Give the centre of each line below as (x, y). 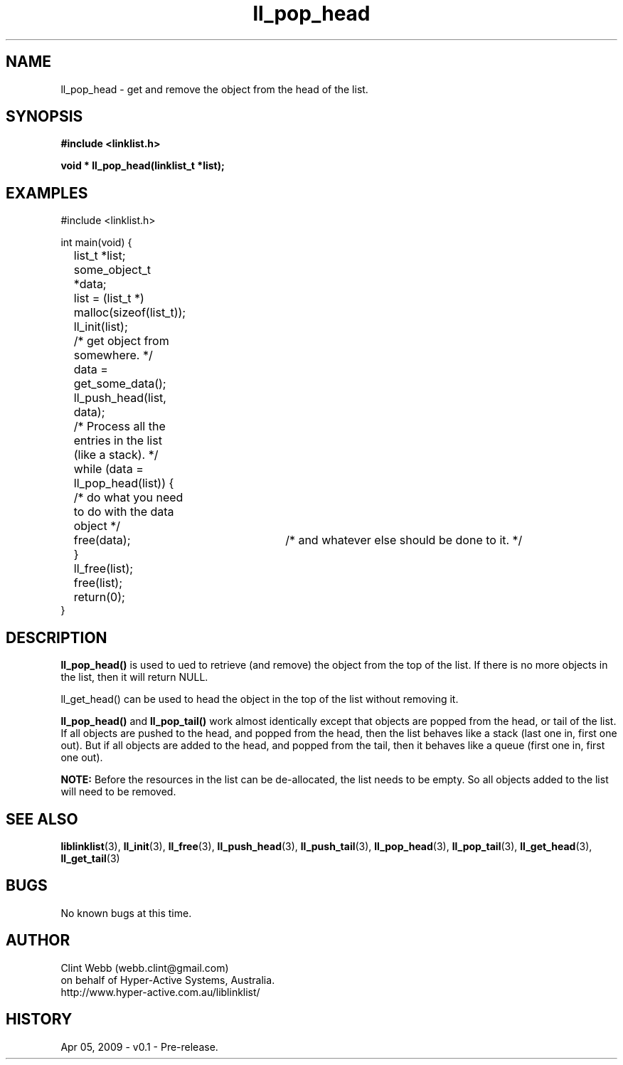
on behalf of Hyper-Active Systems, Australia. (168, 980)
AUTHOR (38, 941)
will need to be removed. (118, 792)
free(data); (102, 540)
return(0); (99, 597)
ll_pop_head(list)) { (124, 483)
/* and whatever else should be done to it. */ (404, 540)
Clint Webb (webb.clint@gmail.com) (145, 968)
